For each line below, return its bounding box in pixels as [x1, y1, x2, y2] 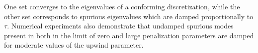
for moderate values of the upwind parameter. [4, 40, 144, 50]
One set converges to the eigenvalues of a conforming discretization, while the [4, 1, 240, 11]
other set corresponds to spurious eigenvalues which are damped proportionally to [4, 11, 254, 21]
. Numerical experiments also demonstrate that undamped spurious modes [7, 21, 234, 31]
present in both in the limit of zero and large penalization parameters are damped [4, 30, 254, 40]
